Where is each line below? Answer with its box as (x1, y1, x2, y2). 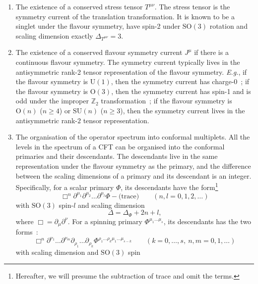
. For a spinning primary (67, 216, 142, 226)
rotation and (209, 21, 248, 31)
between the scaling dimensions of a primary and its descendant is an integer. (15, 170, 252, 181)
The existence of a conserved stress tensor (15, 1, 143, 11)
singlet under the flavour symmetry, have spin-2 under (15, 21, 181, 31)
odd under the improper (15, 95, 89, 106)
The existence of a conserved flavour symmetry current (15, 47, 183, 57)
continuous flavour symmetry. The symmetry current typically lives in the (15, 56, 240, 67)
